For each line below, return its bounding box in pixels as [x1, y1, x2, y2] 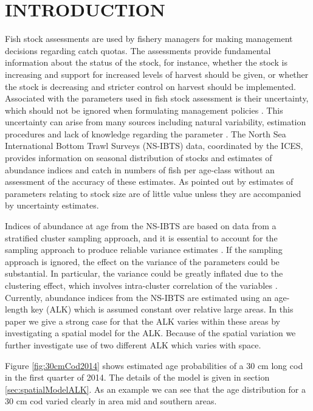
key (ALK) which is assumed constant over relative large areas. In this [30, 303, 294, 316]
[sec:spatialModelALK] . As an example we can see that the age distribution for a [5, 382, 306, 395]
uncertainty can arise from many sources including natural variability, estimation [5, 116, 306, 128]
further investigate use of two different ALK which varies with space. [5, 338, 261, 351]
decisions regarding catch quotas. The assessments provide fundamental [5, 44, 271, 57]
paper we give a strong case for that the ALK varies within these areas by [5, 314, 280, 327]
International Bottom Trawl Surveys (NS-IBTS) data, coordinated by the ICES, [5, 139, 303, 152]
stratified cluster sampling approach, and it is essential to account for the [5, 231, 278, 244]
